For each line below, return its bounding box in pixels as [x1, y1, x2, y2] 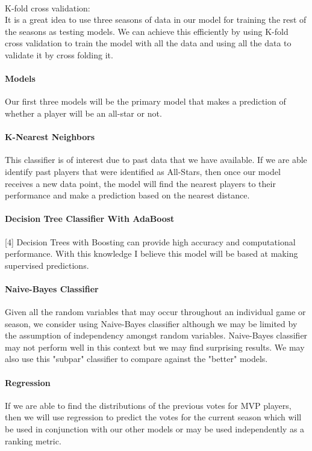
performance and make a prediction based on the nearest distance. [5, 189, 250, 201]
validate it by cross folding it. [5, 48, 113, 61]
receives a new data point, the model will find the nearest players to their [5, 177, 276, 189]
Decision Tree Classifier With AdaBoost [5, 212, 175, 225]
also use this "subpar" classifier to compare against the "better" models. [5, 352, 268, 365]
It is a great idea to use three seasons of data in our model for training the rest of [5, 13, 307, 26]
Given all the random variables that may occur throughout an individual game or [5, 305, 306, 318]
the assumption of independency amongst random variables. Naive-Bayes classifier [5, 329, 308, 342]
